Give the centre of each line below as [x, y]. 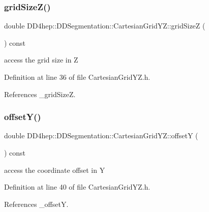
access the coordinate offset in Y [55, 170]
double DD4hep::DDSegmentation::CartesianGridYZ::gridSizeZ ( [105, 26]
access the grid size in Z [41, 60]
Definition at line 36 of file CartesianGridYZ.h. [77, 77]
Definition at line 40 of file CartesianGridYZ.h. [77, 187]
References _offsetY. [36, 204]
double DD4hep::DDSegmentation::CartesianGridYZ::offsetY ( [101, 135]
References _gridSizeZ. [40, 94]
